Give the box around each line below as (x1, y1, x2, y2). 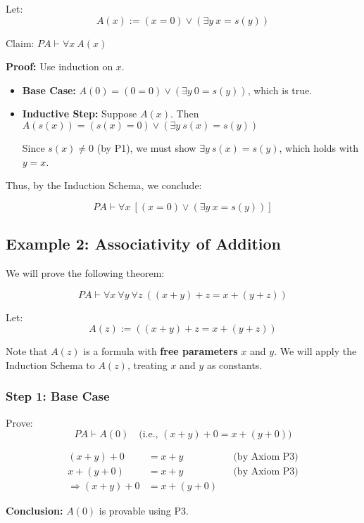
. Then (170, 106, 199, 121)
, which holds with (279, 140, 359, 155)
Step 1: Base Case (6, 387, 110, 405)
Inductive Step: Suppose (22, 106, 137, 121)
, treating (127, 357, 168, 372)
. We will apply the (274, 344, 357, 359)
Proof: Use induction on (6, 59, 113, 74)
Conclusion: (6, 503, 63, 518)
